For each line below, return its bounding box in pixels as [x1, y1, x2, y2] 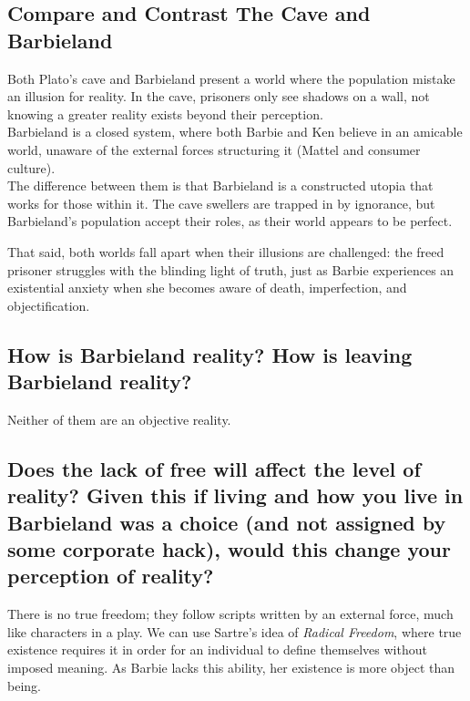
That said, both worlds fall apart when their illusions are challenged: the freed [7, 242, 444, 261]
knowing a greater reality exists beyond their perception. [7, 104, 323, 123]
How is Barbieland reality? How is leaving [7, 340, 413, 368]
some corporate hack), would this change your [7, 535, 451, 563]
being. [7, 675, 41, 695]
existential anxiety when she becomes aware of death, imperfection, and [7, 278, 407, 297]
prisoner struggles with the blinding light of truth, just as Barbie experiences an [7, 260, 455, 279]
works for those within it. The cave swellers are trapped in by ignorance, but [7, 193, 435, 212]
